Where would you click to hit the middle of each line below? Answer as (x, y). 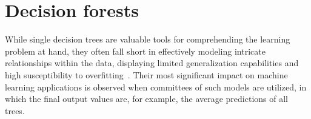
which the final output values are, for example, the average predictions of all (146, 99)
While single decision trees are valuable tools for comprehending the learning (148, 39)
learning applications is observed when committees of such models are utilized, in (156, 87)
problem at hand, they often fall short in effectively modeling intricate (135, 51)
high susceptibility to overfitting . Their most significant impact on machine (146, 74)
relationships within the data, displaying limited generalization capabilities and (152, 63)
